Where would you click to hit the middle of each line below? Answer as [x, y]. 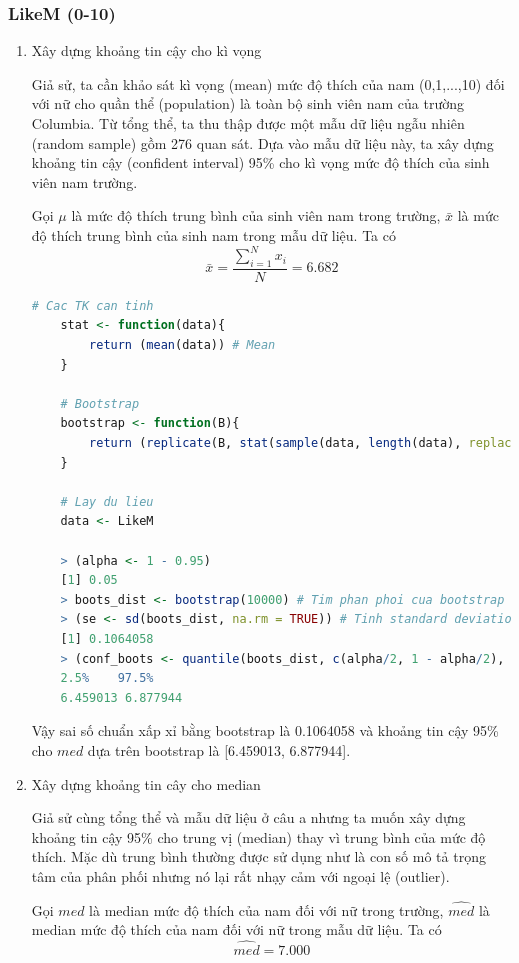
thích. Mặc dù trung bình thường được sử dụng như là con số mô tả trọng [258, 856]
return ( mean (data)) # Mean [182, 345]
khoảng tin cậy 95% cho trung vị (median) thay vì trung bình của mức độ [258, 836]
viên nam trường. [84, 181]
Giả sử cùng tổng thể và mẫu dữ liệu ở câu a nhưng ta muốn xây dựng [248, 817]
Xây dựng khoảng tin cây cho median [146, 783]
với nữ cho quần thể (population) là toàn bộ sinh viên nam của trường [248, 103]
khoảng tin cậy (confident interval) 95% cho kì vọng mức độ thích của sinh [260, 162]
